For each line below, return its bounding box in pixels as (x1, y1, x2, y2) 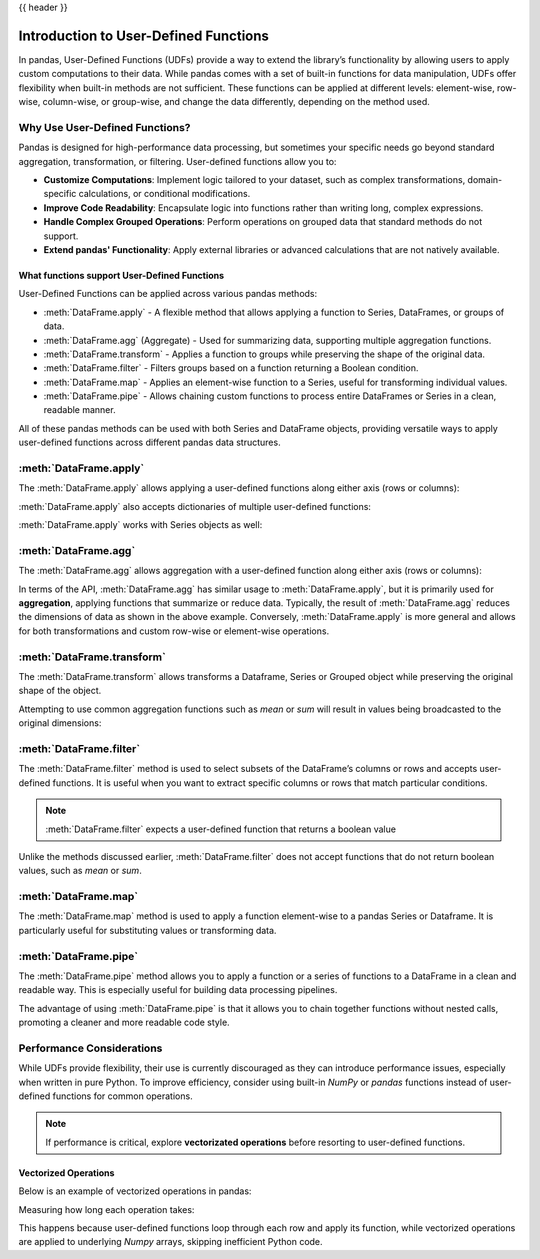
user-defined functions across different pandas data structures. (18, 436, 281, 449)
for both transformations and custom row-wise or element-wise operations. (18, 625, 330, 637)
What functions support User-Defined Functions (18, 269, 225, 281)
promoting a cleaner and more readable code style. (18, 1016, 230, 1029)
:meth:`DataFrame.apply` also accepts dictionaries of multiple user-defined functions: (18, 500, 372, 512)
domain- (467, 174, 503, 185)
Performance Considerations (18, 1041, 163, 1055)
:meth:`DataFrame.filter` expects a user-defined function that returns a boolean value (45, 823, 397, 835)
